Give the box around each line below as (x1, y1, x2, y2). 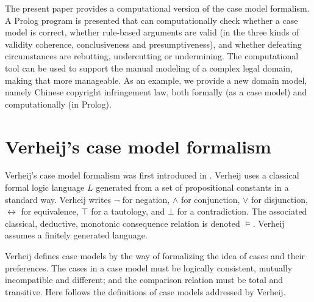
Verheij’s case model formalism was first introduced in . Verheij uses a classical (5, 169, 299, 182)
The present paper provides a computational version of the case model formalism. (5, 2, 310, 14)
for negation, (122, 193, 170, 205)
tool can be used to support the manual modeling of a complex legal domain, (5, 61, 293, 74)
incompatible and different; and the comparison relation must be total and (5, 273, 284, 286)
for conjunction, (180, 193, 240, 205)
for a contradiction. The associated (177, 205, 307, 218)
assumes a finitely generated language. (5, 229, 148, 241)
